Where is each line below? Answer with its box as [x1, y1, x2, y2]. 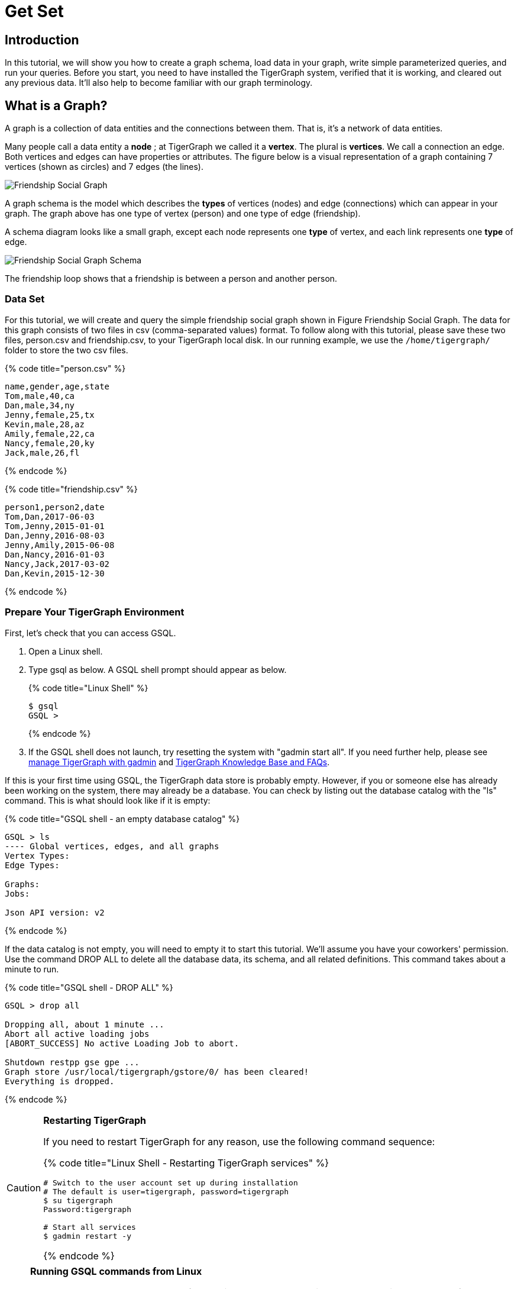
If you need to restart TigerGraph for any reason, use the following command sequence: [43, 1135, 435, 1148]
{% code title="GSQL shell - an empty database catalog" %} [5, 813, 240, 824]
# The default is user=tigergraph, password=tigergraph [43, 1187, 289, 1196]
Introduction [5, 32, 79, 47]
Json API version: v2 [5, 907, 105, 917]
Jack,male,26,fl [5, 447, 80, 457]
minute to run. [5, 963, 59, 974]
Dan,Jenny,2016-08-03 [5, 530, 105, 540]
